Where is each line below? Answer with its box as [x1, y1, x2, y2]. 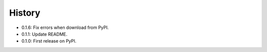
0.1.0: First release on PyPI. [21, 38, 77, 44]
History [9, 7, 41, 18]
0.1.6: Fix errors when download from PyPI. [21, 25, 109, 30]
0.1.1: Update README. [21, 31, 68, 37]
